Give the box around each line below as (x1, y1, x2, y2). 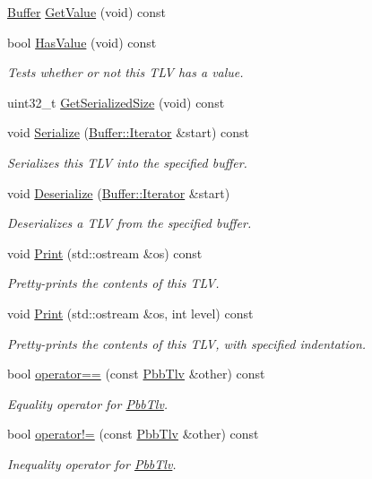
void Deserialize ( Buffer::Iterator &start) (7, 183, 230, 202)
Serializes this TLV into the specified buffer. (7, 152, 247, 171)
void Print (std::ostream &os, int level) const (7, 303, 254, 322)
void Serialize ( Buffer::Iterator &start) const (7, 123, 250, 142)
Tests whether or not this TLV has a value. (7, 63, 244, 82)
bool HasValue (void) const (7, 32, 157, 51)
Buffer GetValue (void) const (7, 3, 166, 21)
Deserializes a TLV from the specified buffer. (7, 213, 252, 232)
